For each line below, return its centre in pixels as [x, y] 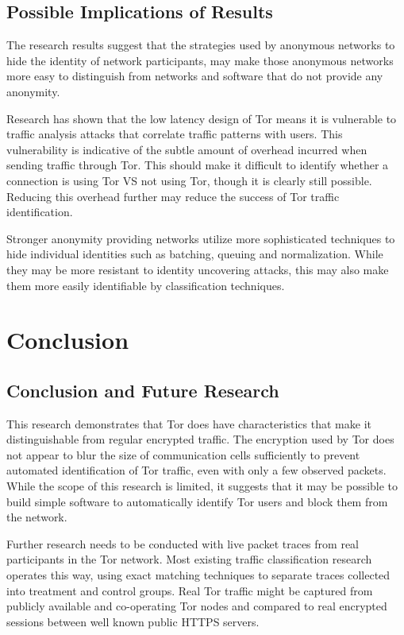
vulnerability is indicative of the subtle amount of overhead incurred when [187, 149]
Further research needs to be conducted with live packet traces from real [183, 543]
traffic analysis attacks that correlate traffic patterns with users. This [175, 134]
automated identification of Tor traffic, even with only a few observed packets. [196, 470]
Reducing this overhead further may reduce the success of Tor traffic [173, 196]
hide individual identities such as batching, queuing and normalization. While [195, 254]
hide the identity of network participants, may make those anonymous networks [200, 60]
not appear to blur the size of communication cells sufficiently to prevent [183, 454]
